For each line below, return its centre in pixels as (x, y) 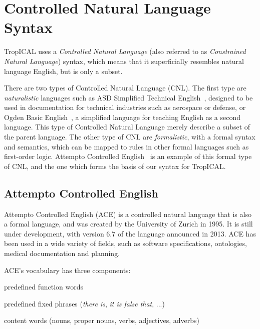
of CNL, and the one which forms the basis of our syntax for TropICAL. (115, 166)
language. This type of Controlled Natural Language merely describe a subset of (127, 127)
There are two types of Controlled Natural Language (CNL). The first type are (125, 88)
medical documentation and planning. (62, 253)
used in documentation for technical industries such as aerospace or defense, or (125, 107)
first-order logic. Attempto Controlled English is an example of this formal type (128, 156)
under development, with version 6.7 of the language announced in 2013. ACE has (130, 233)
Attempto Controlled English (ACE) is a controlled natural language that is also (128, 214)
